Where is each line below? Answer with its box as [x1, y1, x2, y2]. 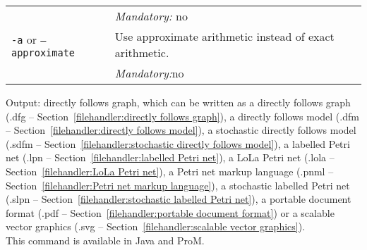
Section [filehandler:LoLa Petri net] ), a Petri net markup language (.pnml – [6, 163, 334, 178]
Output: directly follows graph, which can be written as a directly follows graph [6, 95, 351, 109]
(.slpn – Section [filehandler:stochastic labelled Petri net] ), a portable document [6, 192, 351, 206]
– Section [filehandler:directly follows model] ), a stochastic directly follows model [6, 123, 356, 137]
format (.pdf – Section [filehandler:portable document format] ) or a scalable [6, 205, 335, 220]
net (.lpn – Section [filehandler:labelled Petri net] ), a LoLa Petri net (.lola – [6, 150, 335, 165]
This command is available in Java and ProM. [6, 232, 205, 247]
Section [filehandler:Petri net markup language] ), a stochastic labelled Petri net [6, 177, 350, 192]
